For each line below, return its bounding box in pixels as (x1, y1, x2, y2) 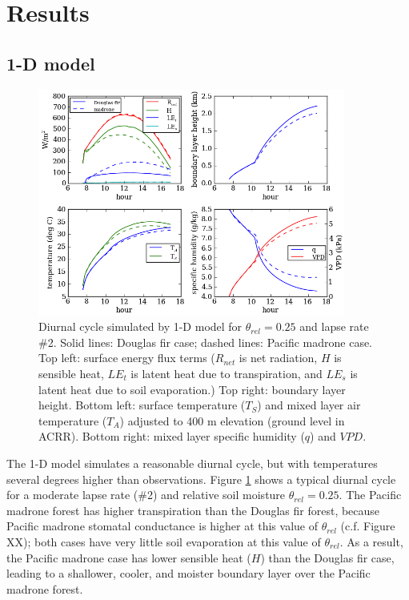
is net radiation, (239, 349, 318, 366)
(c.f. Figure (340, 517, 395, 534)
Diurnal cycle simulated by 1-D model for (38, 318, 243, 335)
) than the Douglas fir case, (260, 549, 395, 566)
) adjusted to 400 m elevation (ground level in (119, 412, 345, 429)
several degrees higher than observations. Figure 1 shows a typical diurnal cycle (6, 470, 396, 487)
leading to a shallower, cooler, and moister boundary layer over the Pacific (6, 565, 371, 582)
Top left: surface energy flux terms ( (38, 349, 215, 366)
